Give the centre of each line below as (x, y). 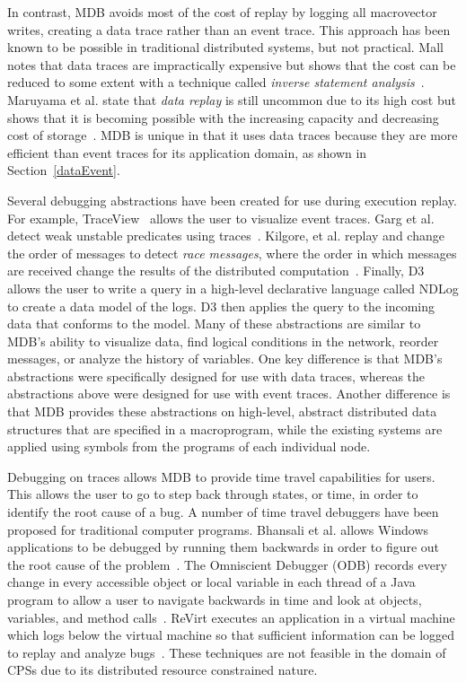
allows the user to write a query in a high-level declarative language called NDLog (233, 288)
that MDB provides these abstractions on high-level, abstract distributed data (222, 411)
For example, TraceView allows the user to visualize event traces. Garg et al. (221, 218)
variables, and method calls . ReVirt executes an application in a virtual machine (231, 617)
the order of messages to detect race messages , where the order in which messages (232, 253)
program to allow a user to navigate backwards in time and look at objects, (215, 599)
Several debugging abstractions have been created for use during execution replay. (232, 200)
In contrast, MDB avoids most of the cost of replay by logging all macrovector (222, 12)
